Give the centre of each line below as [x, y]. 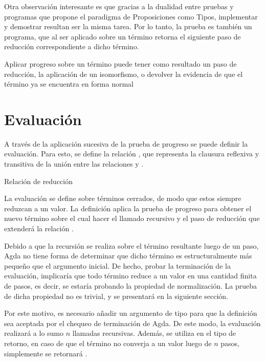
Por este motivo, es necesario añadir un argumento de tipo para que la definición [131, 313]
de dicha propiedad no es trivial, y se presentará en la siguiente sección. [116, 296]
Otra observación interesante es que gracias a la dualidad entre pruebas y [119, 6]
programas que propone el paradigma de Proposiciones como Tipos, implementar [131, 16]
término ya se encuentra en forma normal [69, 84]
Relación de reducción [39, 181]
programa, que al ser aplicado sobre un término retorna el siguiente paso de [123, 36]
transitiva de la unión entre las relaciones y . [74, 164]
